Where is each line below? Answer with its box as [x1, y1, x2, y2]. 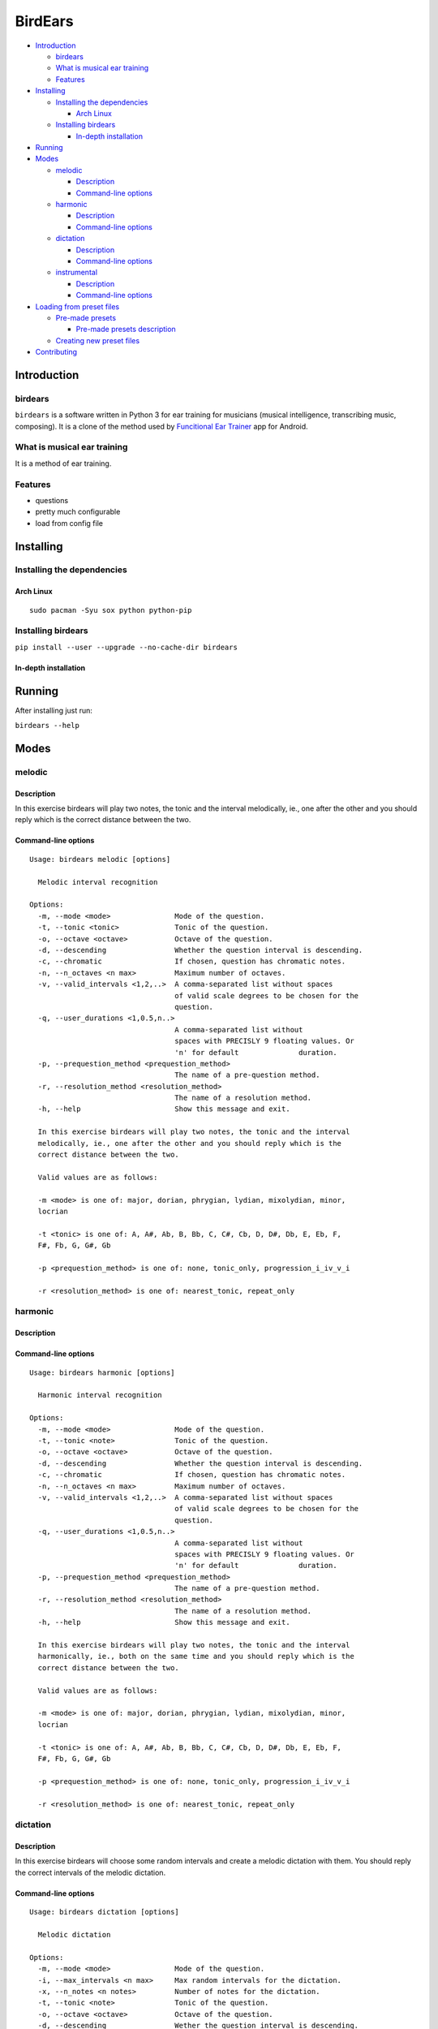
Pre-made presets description [75, 325, 176, 334]
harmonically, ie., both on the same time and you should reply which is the [37, 1652, 354, 1661]
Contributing [35, 347, 77, 357]
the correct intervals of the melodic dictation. [15, 1867, 166, 1877]
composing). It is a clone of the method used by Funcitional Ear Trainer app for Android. [15, 421, 308, 431]
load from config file [35, 518, 103, 528]
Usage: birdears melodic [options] [29, 855, 171, 864]
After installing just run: [15, 705, 93, 715]
